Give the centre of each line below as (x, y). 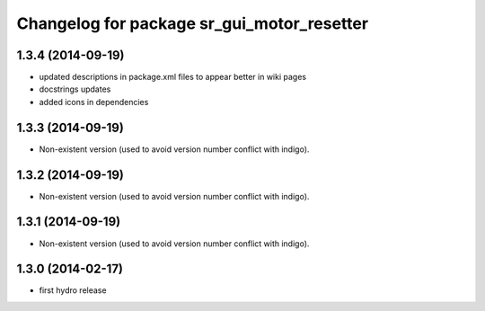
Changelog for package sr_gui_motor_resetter (192, 23)
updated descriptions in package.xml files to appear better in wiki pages (173, 77)
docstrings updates (75, 89)
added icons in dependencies (94, 102)
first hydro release (73, 290)
